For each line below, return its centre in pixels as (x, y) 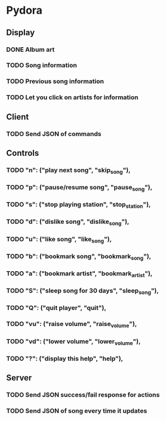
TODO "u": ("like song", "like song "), (59, 239)
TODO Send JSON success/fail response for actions (83, 395)
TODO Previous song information (55, 81)
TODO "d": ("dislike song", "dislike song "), (68, 222)
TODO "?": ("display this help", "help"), (65, 358)
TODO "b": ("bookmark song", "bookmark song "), (79, 257)
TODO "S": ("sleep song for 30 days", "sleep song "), (83, 291)
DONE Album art (30, 50)
